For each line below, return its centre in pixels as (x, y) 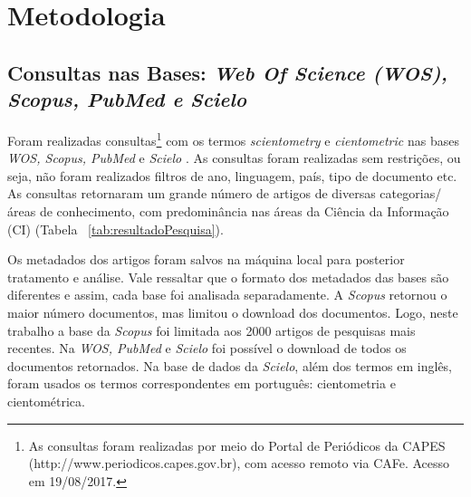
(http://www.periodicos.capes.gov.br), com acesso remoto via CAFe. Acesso (239, 463)
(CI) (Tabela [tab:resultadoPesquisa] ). (115, 229)
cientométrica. (46, 401)
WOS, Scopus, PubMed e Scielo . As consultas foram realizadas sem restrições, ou (234, 158)
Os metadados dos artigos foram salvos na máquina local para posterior (206, 259)
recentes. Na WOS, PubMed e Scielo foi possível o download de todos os (207, 348)
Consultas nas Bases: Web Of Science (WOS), (228, 72)
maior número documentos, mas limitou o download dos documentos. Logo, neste (233, 312)
